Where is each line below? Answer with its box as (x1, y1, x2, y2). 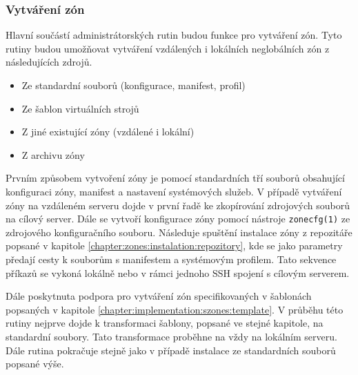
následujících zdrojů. (6, 55, 92, 69)
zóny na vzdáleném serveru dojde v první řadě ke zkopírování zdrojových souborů (6, 198, 350, 212)
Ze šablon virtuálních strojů (21, 101, 139, 115)
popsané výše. (6, 356, 64, 371)
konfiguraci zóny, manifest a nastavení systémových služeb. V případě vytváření (6, 184, 342, 198)
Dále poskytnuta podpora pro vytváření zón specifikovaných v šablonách (6, 289, 312, 303)
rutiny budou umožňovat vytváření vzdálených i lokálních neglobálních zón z (6, 41, 330, 55)
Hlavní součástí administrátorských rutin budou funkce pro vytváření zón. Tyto (6, 28, 342, 42)
